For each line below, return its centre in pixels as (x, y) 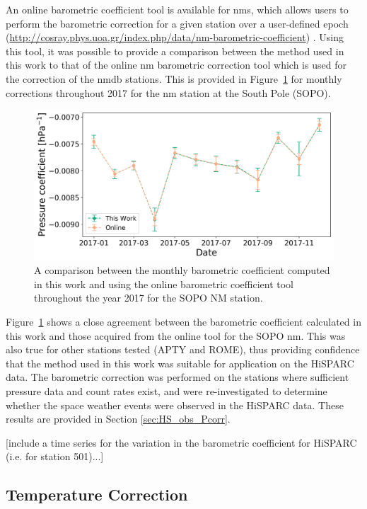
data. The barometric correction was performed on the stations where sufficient (177, 377)
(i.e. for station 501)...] (55, 456)
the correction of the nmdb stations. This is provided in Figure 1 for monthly (174, 78)
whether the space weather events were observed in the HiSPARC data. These (175, 405)
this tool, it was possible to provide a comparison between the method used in (175, 51)
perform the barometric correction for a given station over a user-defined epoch (177, 23)
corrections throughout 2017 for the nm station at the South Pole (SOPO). (168, 92)
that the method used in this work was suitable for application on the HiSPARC (180, 363)
